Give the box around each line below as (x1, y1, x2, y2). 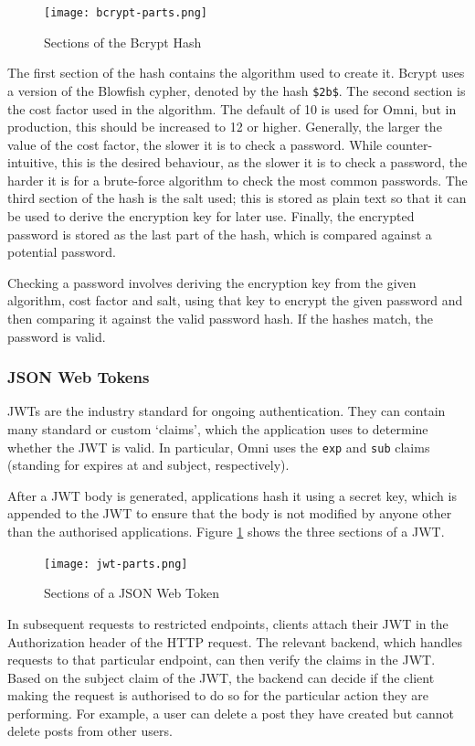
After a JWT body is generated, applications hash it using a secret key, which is (7, 485, 457, 505)
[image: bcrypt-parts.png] (44, 6, 207, 19)
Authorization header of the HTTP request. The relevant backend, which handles (7, 632, 462, 651)
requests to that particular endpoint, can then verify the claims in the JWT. (7, 650, 436, 669)
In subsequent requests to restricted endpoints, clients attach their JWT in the (7, 613, 449, 633)
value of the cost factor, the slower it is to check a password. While (7, 134, 383, 154)
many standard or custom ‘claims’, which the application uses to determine (7, 420, 428, 439)
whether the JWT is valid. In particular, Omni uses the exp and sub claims (7, 437, 430, 456)
